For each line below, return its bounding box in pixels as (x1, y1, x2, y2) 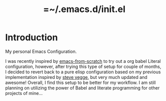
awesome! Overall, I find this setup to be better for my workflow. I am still (5, 79, 156, 85)
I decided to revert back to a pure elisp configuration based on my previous (5, 69, 161, 75)
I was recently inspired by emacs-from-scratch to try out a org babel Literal (5, 58, 161, 64)
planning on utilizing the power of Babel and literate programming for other (5, 84, 160, 91)
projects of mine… (5, 90, 43, 96)
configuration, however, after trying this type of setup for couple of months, (5, 63, 161, 69)
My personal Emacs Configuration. (5, 48, 77, 54)
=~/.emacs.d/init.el (43, 4, 126, 15)
